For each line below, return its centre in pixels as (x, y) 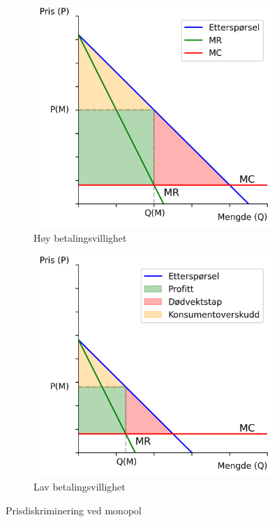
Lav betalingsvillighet (80, 487)
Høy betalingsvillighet (80, 237)
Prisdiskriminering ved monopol (74, 510)
